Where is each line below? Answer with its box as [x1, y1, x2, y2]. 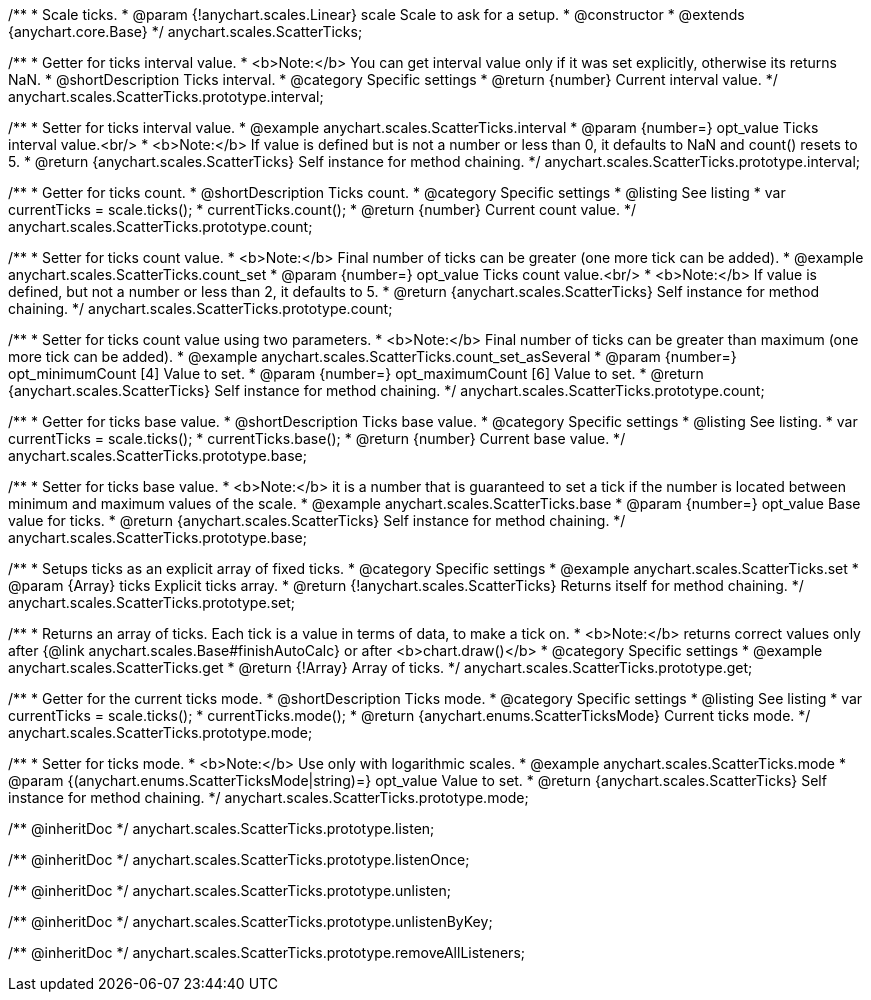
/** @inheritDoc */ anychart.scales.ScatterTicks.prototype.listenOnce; [8, 851, 470, 868]
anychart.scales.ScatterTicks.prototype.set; [8, 594, 295, 611]
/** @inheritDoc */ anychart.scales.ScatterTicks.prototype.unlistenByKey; [8, 913, 493, 930]
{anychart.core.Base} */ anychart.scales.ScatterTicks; [8, 23, 363, 40]
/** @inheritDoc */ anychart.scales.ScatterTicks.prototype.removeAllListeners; [8, 944, 526, 961]
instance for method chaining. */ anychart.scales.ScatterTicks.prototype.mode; [8, 789, 529, 806]
